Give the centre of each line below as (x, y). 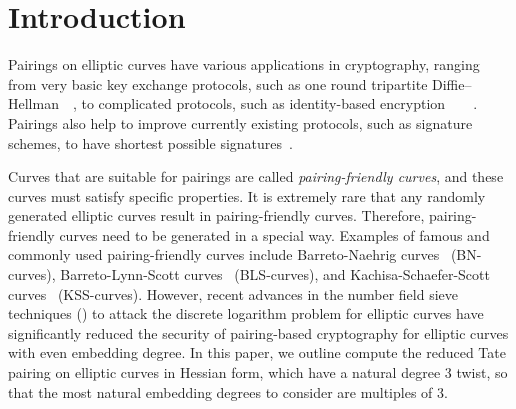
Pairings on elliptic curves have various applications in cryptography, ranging (244, 64)
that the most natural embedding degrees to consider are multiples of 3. (228, 391)
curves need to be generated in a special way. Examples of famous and (274, 234)
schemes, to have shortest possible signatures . (150, 142)
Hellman (33, 103)
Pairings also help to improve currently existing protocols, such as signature (240, 122)
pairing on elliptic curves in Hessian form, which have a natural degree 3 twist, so (258, 372)
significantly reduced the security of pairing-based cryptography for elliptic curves (258, 332)
